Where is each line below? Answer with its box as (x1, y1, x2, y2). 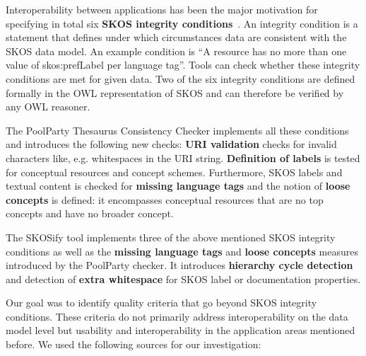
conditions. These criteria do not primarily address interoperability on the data (6, 309, 348, 323)
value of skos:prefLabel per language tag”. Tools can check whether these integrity (6, 57, 360, 72)
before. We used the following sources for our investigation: (6, 337, 261, 352)
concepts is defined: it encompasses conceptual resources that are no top (6, 192, 324, 207)
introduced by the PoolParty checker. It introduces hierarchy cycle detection (6, 258, 353, 272)
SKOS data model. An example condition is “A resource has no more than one (6, 43, 347, 58)
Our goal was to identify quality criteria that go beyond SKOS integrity (6, 295, 317, 310)
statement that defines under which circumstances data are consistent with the (6, 30, 347, 45)
